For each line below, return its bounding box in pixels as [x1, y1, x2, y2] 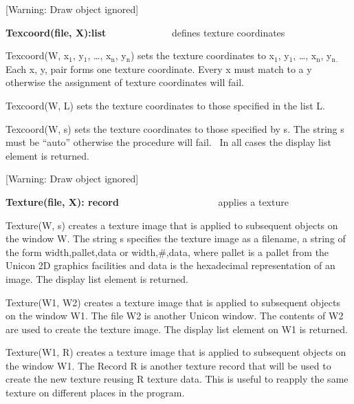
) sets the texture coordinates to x [130, 48, 275, 63]
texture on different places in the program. [5, 385, 185, 400]
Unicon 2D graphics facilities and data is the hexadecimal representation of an [5, 258, 335, 273]
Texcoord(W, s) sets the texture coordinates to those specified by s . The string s [5, 121, 344, 136]
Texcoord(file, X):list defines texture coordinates [5, 25, 285, 39]
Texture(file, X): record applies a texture [5, 194, 289, 209]
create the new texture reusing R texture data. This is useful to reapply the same [5, 372, 349, 386]
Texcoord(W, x [5, 48, 69, 63]
